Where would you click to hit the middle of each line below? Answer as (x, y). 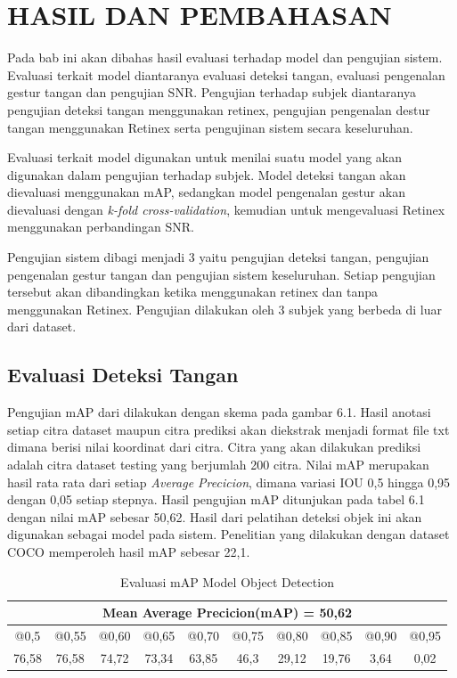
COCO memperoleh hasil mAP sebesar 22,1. (129, 551)
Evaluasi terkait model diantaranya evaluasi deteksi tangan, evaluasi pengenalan (226, 74)
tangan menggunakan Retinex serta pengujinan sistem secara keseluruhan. (210, 127)
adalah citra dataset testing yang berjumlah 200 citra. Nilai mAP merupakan (218, 465)
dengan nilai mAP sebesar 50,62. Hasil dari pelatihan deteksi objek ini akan (215, 516)
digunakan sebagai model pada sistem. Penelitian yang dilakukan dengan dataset (228, 534)
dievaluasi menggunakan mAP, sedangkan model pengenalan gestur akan (206, 192)
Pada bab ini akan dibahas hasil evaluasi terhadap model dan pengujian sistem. (225, 57)
